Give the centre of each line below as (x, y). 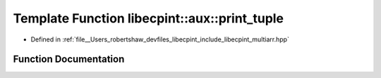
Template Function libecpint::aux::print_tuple (149, 18)
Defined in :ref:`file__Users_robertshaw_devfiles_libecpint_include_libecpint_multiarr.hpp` (160, 39)
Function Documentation (69, 59)
